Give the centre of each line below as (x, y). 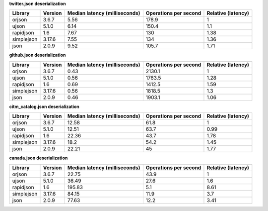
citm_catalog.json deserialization (44, 106)
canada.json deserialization (38, 158)
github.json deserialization (37, 55)
